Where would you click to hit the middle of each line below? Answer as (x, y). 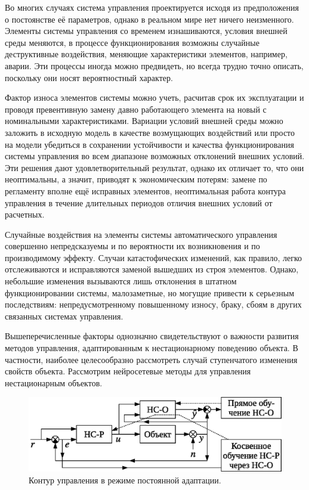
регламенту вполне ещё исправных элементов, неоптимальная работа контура (146, 190)
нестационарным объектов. (54, 382)
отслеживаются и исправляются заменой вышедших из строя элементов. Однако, (152, 269)
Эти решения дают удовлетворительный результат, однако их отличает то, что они (154, 167)
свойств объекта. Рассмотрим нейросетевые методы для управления (128, 371)
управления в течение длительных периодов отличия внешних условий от (139, 202)
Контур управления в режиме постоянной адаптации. (125, 480)
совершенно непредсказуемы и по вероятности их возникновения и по (132, 246)
